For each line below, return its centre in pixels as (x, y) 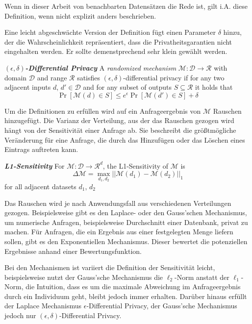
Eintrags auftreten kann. (41, 149)
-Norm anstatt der (202, 277)
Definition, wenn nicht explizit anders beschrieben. (80, 15)
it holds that (214, 87)
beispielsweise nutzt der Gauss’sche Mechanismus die (84, 277)
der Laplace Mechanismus (43, 306)
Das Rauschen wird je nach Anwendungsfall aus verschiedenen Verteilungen (118, 203)
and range (52, 77)
